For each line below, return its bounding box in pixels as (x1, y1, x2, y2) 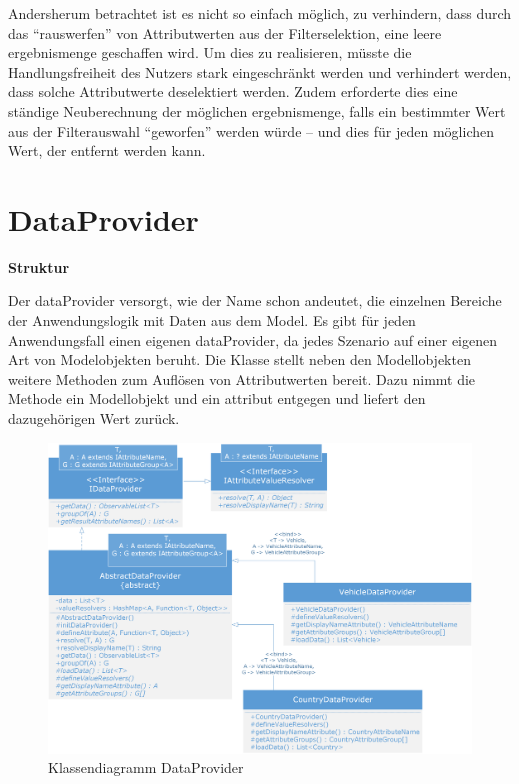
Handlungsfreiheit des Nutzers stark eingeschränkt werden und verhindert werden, (8, 61, 512, 82)
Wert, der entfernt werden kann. (8, 140, 206, 161)
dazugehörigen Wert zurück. (8, 408, 180, 429)
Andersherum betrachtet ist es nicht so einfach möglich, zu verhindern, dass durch (8, 3, 512, 23)
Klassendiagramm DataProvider (48, 757, 244, 778)
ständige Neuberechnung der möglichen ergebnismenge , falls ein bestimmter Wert (8, 100, 506, 121)
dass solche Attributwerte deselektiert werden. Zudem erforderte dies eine (8, 81, 458, 102)
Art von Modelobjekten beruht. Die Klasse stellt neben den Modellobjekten (8, 349, 471, 370)
